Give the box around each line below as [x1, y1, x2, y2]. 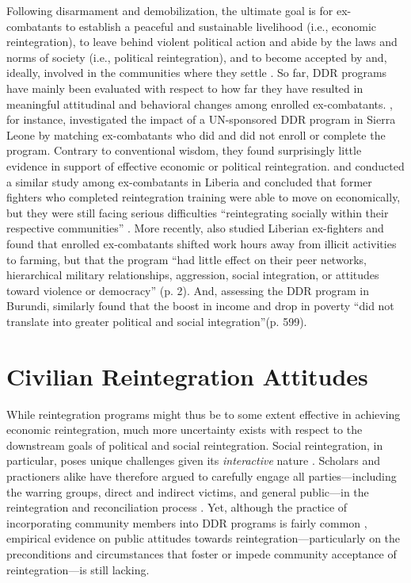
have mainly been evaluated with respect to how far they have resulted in [6, 79, 363, 96]
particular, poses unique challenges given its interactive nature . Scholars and [6, 452, 380, 469]
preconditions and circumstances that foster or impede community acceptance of [6, 545, 397, 562]
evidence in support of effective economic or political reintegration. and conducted [6, 157, 405, 174]
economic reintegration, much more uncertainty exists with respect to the [6, 421, 363, 438]
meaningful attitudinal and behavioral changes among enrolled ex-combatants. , [6, 95, 393, 112]
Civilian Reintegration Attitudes [6, 359, 368, 392]
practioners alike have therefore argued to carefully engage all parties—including [6, 467, 397, 484]
